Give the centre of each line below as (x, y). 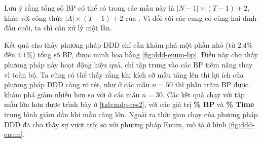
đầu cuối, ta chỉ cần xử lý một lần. (58, 28)
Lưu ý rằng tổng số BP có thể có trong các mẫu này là (89, 8)
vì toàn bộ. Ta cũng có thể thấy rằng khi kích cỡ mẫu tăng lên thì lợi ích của (124, 74)
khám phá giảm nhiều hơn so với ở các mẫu (72, 94)
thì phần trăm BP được (212, 84)
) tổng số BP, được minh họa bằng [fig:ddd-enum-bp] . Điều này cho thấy (145, 55)
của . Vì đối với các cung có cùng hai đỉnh (191, 17)
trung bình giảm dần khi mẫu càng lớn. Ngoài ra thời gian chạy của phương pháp (131, 114)
